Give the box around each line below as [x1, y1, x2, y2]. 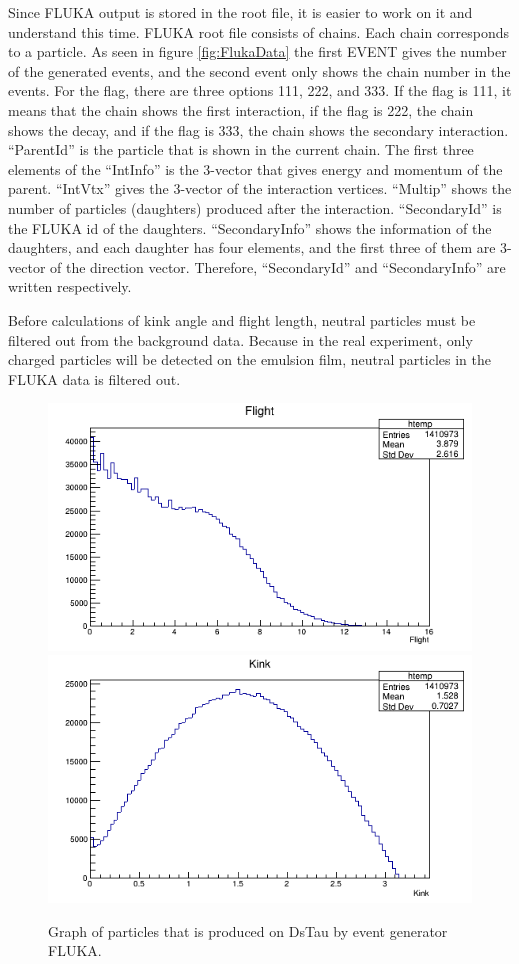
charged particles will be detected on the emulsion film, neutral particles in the [8, 349, 491, 370]
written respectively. [8, 276, 132, 297]
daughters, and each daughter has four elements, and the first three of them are [8, 237, 496, 258]
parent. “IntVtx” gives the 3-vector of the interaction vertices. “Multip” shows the [8, 178, 512, 199]
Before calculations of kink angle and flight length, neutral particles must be [8, 309, 476, 330]
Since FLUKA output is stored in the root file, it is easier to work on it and [8, 2, 473, 22]
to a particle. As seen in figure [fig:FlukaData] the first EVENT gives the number [8, 41, 507, 62]
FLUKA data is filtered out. [8, 368, 181, 389]
